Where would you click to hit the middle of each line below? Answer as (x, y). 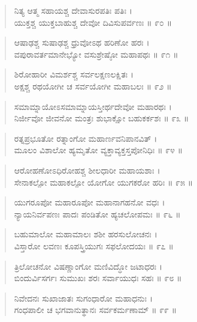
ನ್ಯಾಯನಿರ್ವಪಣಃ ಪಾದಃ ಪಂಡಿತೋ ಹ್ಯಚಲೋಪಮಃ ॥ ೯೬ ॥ (97, 214)
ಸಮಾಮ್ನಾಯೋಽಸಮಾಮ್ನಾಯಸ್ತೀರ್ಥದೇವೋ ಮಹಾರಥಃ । (93, 106)
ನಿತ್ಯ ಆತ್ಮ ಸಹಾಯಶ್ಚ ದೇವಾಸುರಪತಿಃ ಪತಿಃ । (73, 10)
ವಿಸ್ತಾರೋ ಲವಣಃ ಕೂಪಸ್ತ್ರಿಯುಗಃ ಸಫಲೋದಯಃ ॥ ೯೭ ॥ (94, 245)
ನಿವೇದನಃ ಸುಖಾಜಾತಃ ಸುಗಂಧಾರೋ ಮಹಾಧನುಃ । (84, 298)
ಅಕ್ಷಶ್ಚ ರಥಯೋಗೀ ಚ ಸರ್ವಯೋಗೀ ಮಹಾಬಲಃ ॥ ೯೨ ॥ (93, 86)
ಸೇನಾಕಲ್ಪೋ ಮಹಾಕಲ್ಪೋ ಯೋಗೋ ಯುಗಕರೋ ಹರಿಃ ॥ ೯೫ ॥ (103, 182)
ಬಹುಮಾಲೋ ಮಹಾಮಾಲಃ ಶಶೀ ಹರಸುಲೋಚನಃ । (86, 234)
